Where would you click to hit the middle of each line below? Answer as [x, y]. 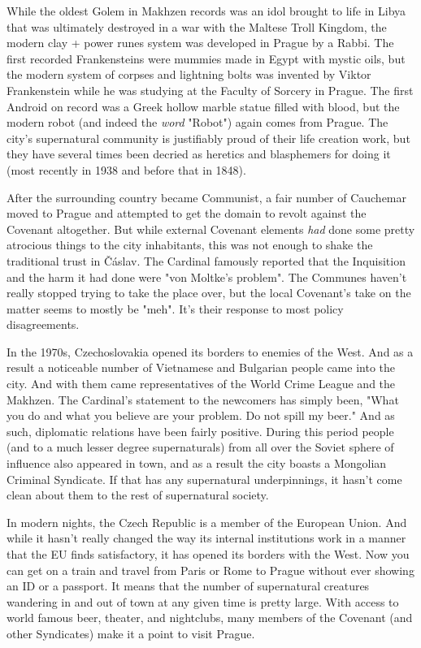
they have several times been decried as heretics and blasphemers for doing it [199, 154]
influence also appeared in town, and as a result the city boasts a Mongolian [197, 463]
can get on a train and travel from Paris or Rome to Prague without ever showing [210, 570]
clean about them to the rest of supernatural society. [138, 495]
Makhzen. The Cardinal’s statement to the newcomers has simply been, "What [203, 399]
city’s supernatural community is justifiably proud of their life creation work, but [208, 138]
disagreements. [43, 324]
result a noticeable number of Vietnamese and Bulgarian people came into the [201, 367]
